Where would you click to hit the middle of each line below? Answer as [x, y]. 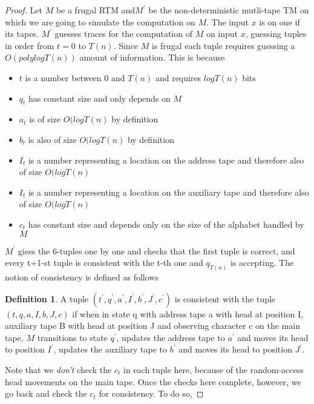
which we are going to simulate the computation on [100, 22]
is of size [45, 119]
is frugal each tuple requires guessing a [224, 45]
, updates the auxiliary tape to [110, 349]
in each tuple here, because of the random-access [214, 369]
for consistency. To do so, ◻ [151, 393]
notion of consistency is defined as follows [82, 277]
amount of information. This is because [152, 57]
